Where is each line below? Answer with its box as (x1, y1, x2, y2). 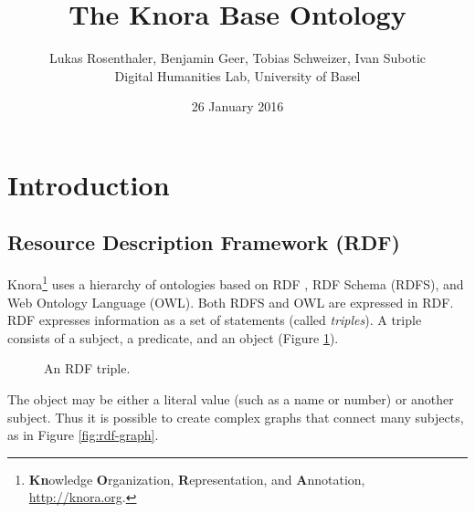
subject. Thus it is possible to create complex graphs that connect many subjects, (7, 407, 464, 426)
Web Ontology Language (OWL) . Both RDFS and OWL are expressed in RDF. (7, 292, 454, 311)
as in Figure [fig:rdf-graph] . (7, 425, 159, 445)
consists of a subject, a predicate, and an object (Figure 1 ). (7, 328, 339, 347)
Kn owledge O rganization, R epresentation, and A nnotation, (28, 469, 365, 488)
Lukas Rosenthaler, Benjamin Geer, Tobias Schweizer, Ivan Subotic (48, 48, 427, 68)
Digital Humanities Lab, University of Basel (114, 66, 361, 85)
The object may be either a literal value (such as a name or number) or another (7, 389, 454, 408)
